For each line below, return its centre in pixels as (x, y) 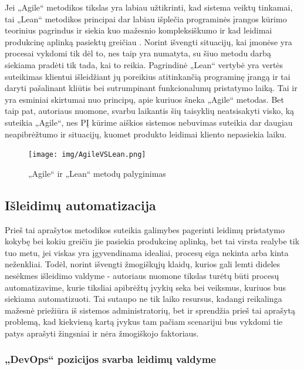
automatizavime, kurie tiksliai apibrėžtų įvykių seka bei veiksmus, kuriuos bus (145, 287)
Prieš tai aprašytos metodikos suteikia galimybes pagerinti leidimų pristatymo (145, 229)
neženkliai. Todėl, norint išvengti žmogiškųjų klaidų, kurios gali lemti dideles (143, 264)
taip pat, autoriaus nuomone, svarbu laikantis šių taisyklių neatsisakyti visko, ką (150, 111)
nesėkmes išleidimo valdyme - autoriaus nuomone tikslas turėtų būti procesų (142, 275)
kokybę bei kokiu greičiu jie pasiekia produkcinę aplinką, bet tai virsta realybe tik (152, 241)
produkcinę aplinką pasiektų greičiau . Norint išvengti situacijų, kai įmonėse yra (148, 41)
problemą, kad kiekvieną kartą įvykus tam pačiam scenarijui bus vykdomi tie (144, 322)
